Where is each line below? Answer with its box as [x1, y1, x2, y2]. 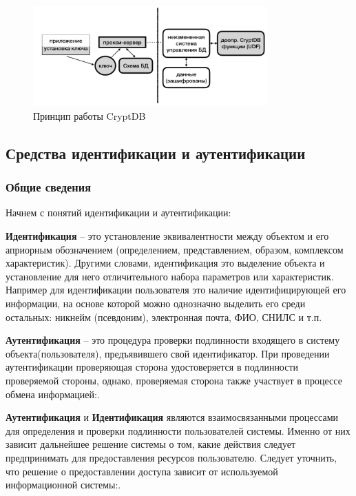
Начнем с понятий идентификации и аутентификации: [6, 205, 231, 220]
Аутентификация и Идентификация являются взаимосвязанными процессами [6, 410, 338, 424]
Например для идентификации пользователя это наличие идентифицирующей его [6, 282, 346, 297]
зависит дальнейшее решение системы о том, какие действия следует [6, 437, 296, 451]
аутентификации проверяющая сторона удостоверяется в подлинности [6, 360, 299, 374]
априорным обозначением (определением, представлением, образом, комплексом [6, 242, 344, 256]
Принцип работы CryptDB [33, 108, 146, 123]
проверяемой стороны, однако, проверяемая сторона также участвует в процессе [6, 373, 342, 387]
